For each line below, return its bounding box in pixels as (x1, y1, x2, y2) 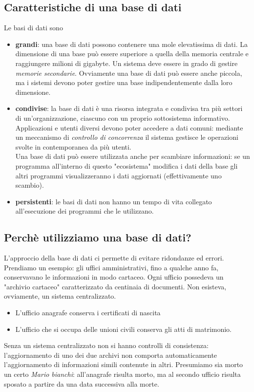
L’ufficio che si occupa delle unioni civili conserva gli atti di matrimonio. (15, 324, 232, 334)
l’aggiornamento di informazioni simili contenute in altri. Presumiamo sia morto (4, 359, 243, 370)
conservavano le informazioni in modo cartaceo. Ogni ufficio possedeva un (4, 272, 224, 282)
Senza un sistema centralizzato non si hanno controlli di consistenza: (4, 340, 209, 350)
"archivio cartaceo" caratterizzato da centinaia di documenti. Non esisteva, (4, 281, 227, 291)
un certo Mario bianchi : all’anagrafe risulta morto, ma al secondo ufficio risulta (4, 369, 241, 379)
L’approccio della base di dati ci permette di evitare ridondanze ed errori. (4, 253, 224, 263)
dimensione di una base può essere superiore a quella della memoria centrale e (15, 48, 249, 59)
